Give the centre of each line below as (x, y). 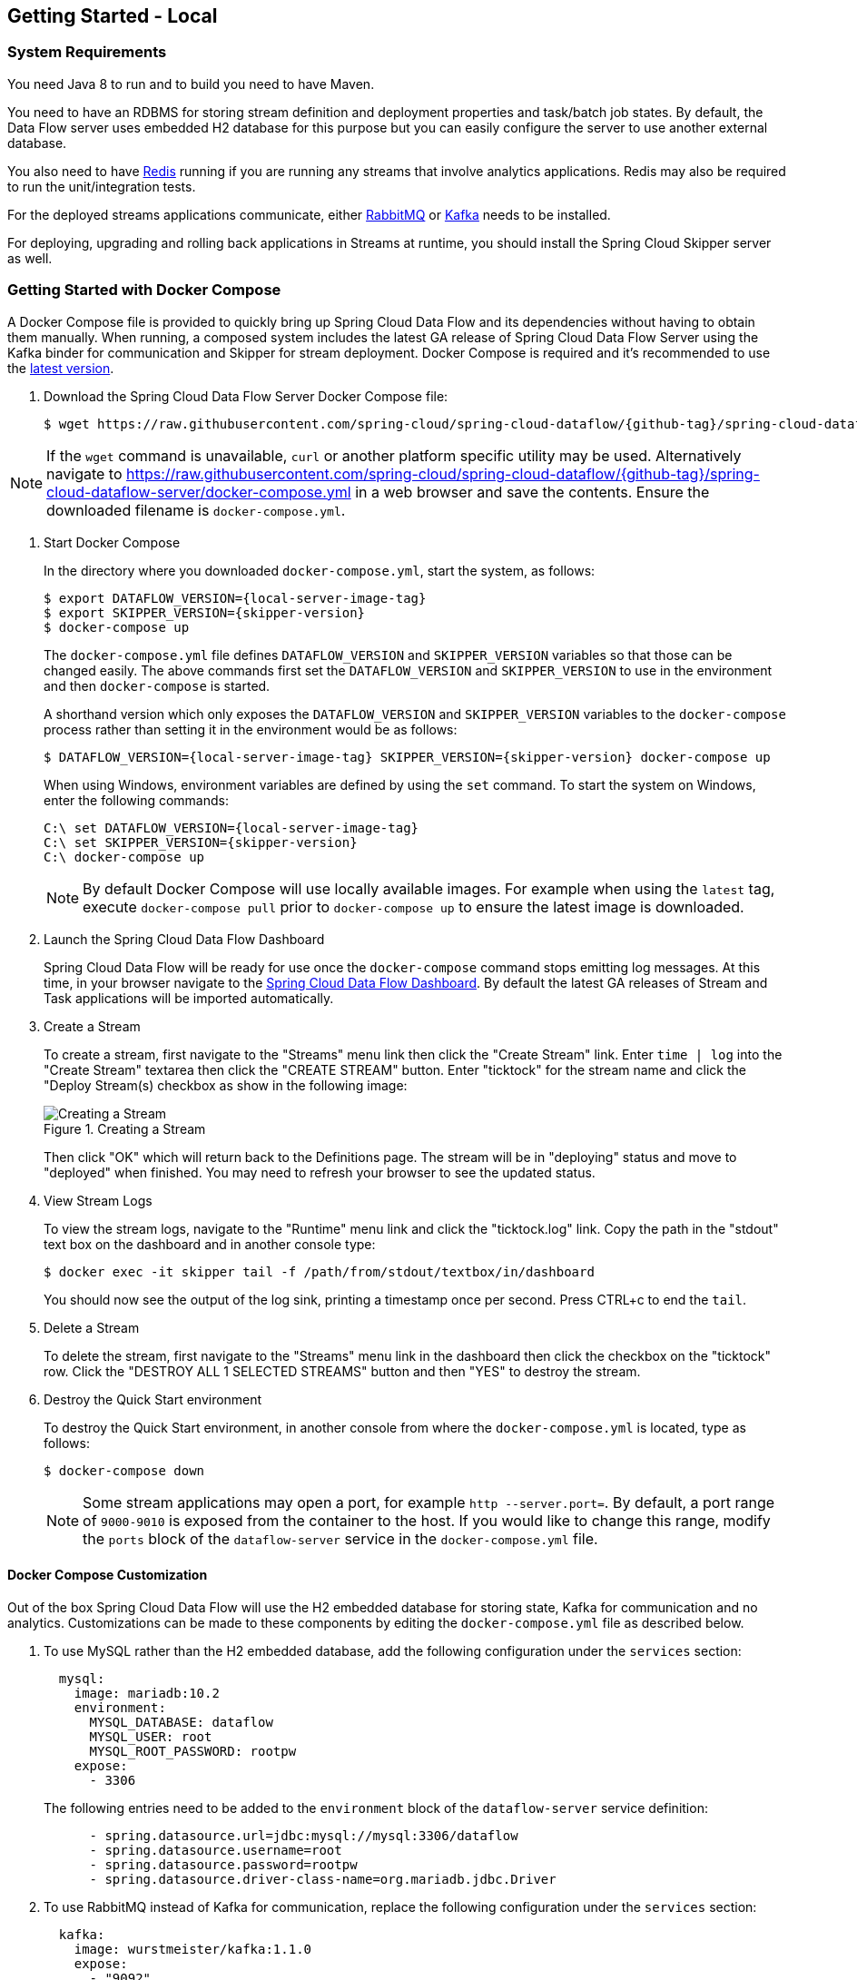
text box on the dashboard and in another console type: (210, 1244)
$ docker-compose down (124, 1470)
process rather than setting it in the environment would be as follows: (251, 729)
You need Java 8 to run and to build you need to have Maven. (191, 84)
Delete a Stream (92, 1327)
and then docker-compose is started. (157, 685)
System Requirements (87, 52)
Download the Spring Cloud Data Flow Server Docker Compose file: (246, 396)
